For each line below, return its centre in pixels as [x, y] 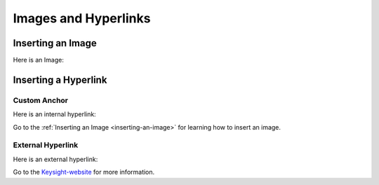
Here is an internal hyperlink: [54, 114]
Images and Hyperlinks [82, 18]
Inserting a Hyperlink [60, 80]
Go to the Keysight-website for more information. [84, 172]
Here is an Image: [39, 60]
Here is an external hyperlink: [55, 159]
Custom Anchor [41, 100]
